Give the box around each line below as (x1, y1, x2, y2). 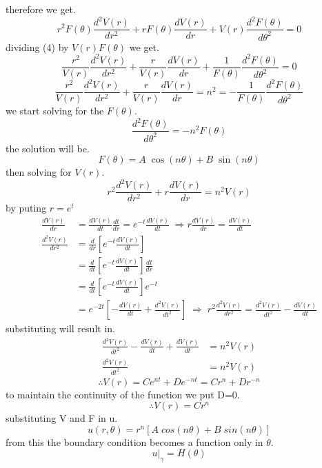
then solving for (6, 165, 72, 179)
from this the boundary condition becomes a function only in (6, 434, 263, 449)
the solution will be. (6, 141, 90, 155)
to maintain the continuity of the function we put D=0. (6, 387, 240, 401)
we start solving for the (6, 103, 104, 118)
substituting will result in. (6, 321, 115, 336)
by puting (6, 201, 47, 215)
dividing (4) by (6, 39, 69, 54)
